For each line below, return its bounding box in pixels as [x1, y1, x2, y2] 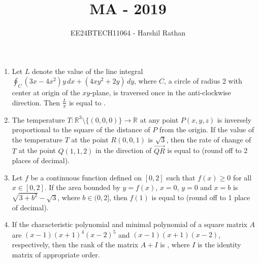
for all [233, 172, 252, 182]
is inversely [217, 114, 251, 125]
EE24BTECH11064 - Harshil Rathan [70, 27, 186, 38]
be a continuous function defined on [30, 172, 142, 182]
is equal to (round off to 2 [167, 145, 248, 156]
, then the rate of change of [166, 134, 251, 144]
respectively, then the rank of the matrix [12, 239, 139, 250]
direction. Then [12, 97, 60, 107]
